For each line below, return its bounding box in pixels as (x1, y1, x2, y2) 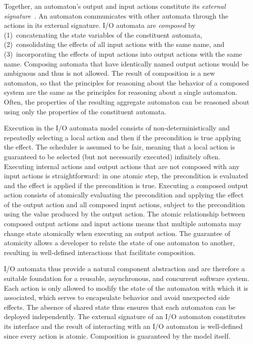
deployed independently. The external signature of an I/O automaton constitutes (4, 311, 246, 322)
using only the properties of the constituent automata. (4, 106, 167, 116)
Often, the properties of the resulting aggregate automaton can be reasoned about (4, 96, 250, 107)
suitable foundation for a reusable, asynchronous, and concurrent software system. (4, 273, 250, 283)
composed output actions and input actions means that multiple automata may (4, 218, 242, 229)
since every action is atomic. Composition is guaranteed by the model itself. (4, 330, 231, 341)
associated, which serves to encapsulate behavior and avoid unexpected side (4, 292, 230, 302)
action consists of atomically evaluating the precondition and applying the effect (4, 190, 244, 200)
